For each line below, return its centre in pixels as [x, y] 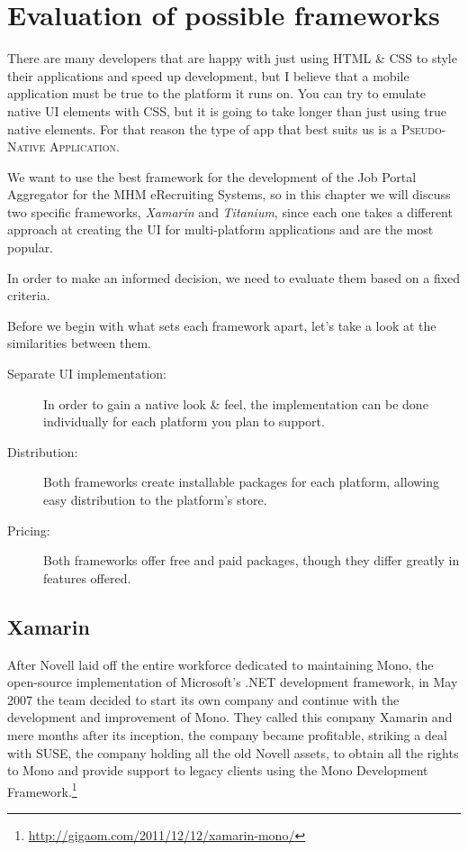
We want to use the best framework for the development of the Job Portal [212, 176]
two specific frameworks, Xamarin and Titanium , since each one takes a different [230, 211]
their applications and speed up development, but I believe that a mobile [208, 75]
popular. [31, 247]
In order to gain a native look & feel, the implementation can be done [236, 403]
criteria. [29, 295]
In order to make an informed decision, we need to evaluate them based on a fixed [234, 277]
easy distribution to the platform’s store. [155, 499]
